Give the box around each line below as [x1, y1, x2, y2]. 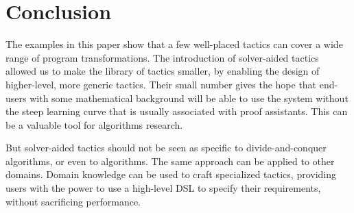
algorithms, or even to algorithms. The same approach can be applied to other [5, 153, 335, 168]
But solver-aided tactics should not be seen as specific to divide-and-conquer [5, 140, 327, 155]
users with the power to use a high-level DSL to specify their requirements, [5, 181, 321, 195]
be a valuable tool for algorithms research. [5, 117, 183, 131]
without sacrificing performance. [5, 194, 141, 208]
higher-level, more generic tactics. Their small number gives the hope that [5, 77, 317, 91]
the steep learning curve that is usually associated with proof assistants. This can [5, 104, 348, 118]
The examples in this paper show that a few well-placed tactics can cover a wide [5, 37, 343, 51]
